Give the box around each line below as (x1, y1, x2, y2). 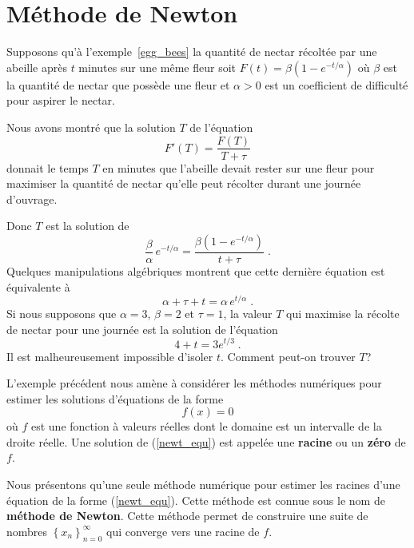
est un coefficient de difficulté (265, 76, 408, 93)
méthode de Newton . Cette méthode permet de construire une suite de (6, 507, 368, 524)
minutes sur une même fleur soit (78, 58, 237, 75)
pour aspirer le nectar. (6, 92, 115, 109)
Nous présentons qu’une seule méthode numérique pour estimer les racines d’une (6, 476, 400, 493)
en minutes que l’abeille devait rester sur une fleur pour (102, 159, 375, 176)
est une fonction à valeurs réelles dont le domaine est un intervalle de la (30, 418, 382, 435)
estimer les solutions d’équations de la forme (6, 390, 224, 407)
